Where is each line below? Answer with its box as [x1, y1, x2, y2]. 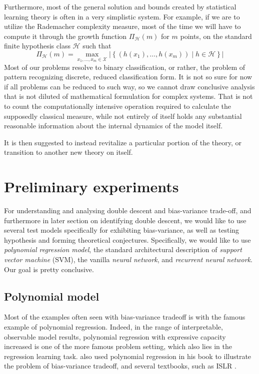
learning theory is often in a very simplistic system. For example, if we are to [4, 11, 240, 21]
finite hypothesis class [4, 40, 70, 51]
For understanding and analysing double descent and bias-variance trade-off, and [4, 205, 251, 216]
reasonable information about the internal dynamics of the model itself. [4, 120, 223, 131]
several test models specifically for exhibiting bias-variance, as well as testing [4, 225, 239, 235]
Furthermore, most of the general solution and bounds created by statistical [4, 1, 236, 11]
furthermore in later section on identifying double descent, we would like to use [4, 215, 246, 225]
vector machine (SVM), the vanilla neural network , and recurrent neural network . [4, 254, 252, 265]
